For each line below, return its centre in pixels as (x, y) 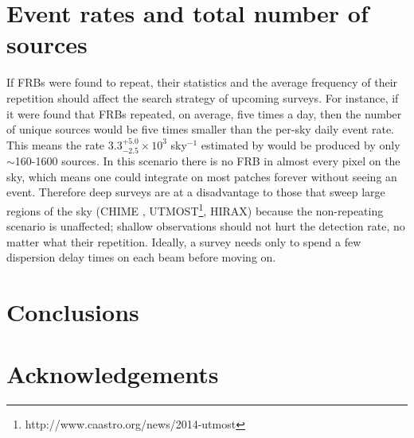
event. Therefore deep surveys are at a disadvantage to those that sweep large (196, 192)
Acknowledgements (113, 374)
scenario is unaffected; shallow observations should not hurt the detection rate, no (206, 226)
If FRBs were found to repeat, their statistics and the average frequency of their (202, 82)
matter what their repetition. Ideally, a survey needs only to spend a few (184, 241)
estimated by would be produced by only (301, 144)
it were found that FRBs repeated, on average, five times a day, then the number (204, 113)
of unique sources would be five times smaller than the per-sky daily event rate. (201, 129)
